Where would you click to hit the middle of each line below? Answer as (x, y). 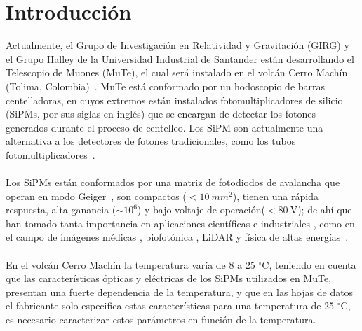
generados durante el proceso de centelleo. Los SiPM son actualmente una (165, 127)
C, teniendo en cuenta (309, 264)
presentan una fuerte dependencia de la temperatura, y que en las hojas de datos (180, 291)
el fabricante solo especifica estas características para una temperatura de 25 (170, 305)
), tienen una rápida (275, 196)
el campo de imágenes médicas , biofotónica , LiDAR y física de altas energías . (177, 237)
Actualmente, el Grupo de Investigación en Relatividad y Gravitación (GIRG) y (177, 45)
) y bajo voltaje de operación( (201, 210)
